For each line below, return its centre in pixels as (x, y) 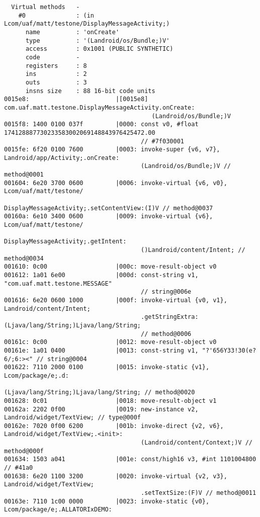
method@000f (24, 451)
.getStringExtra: (170, 317)
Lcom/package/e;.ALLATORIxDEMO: (58, 510)
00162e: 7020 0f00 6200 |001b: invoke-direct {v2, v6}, (114, 426)
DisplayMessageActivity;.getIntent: (65, 242)
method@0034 (24, 258)
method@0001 (24, 175)
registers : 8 (56, 66)
